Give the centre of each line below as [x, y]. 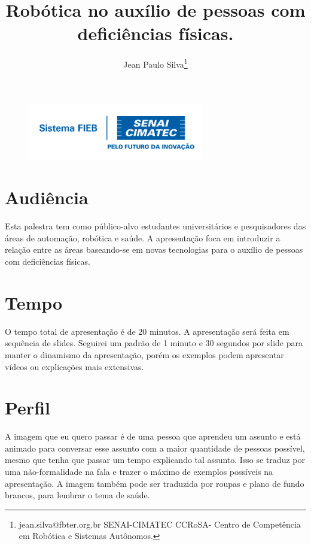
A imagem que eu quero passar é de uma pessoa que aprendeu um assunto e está [153, 436]
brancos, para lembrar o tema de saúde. [77, 495]
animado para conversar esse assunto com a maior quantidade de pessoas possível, [155, 448]
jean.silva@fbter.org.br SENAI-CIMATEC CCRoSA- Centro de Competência [160, 524]
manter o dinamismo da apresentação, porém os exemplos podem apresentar [144, 354]
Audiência [47, 197]
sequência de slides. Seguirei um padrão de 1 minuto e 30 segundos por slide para [154, 343]
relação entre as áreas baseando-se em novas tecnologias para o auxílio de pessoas [154, 249]
